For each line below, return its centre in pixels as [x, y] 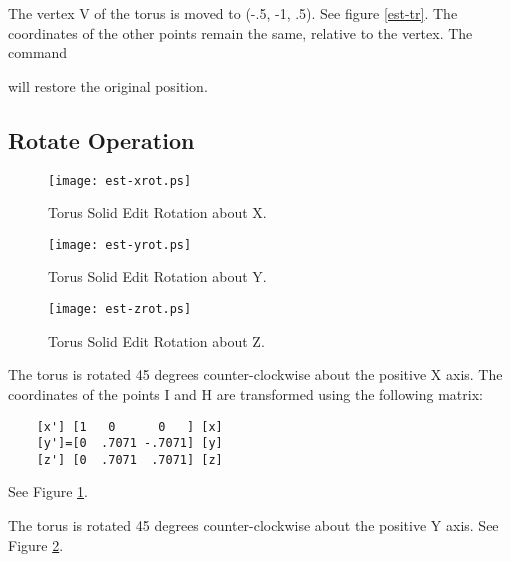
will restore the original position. [108, 85]
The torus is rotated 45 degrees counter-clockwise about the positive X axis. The [255, 374]
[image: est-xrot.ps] [120, 180]
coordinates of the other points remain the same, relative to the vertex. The [240, 32]
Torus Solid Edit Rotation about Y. [157, 276]
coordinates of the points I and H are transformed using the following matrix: [245, 393]
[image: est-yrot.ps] [120, 244]
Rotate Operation [101, 139]
